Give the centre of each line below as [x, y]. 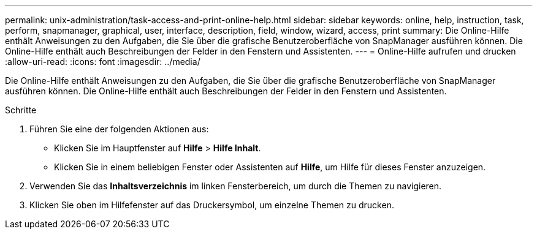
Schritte [21, 110]
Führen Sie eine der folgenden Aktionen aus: [119, 129]
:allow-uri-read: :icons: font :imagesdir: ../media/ [103, 62]
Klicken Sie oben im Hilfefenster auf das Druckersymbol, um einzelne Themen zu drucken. [212, 205]
